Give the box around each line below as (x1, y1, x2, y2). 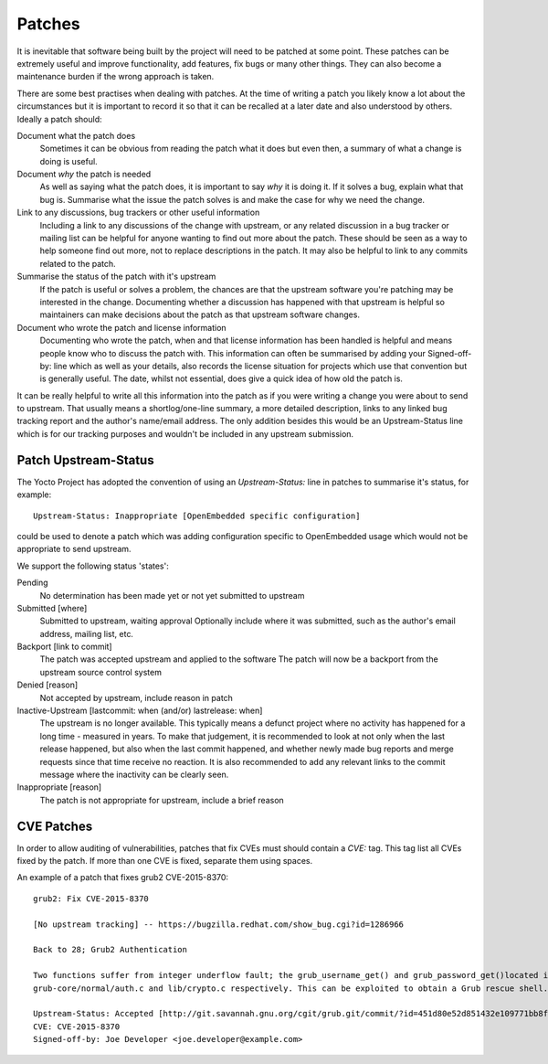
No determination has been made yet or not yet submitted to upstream (39, 590, 305, 601)
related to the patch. (39, 258, 116, 269)
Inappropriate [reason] (16, 782, 102, 793)
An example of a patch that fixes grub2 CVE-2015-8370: (16, 872, 228, 883)
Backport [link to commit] (16, 641, 113, 653)
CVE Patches (16, 818, 93, 834)
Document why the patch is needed (16, 169, 152, 180)
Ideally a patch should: (16, 113, 102, 124)
